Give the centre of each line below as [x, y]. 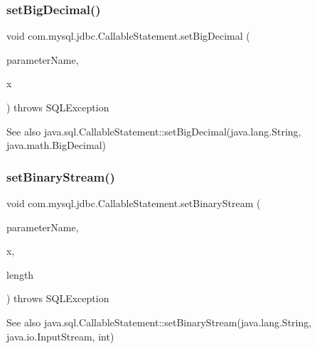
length [20, 274]
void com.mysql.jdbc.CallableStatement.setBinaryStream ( [134, 203]
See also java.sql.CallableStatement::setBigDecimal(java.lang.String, [154, 131]
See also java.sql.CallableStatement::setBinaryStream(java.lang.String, [159, 322]
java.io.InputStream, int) [60, 336]
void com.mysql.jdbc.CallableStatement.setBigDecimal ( [128, 36]
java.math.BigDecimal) [56, 145]
